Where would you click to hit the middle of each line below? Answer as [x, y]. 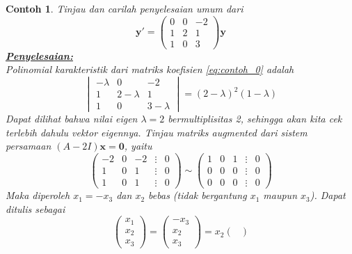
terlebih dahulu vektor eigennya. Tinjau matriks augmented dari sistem [157, 132]
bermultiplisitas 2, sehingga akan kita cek [255, 119]
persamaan [29, 146]
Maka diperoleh [38, 195]
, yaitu [138, 146]
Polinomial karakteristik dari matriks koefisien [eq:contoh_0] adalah [150, 69]
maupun [280, 195]
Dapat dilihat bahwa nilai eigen [72, 119]
